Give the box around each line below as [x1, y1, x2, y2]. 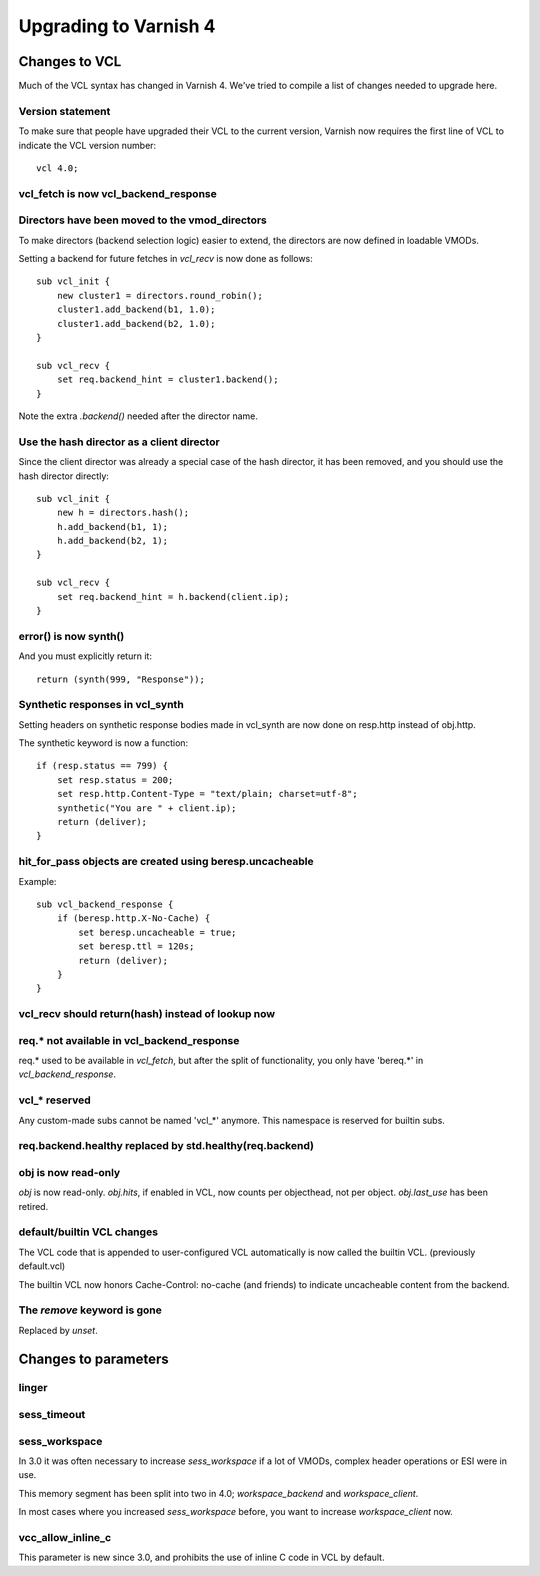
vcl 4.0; [36, 162, 79, 174]
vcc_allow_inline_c [18, 1530, 112, 1544]
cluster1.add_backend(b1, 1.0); [56, 304, 216, 315]
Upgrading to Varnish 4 [18, 15, 216, 37]
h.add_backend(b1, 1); [56, 521, 169, 532]
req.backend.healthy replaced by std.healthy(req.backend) [18, 1139, 315, 1153]
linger [18, 1381, 48, 1395]
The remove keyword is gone [18, 1303, 162, 1317]
